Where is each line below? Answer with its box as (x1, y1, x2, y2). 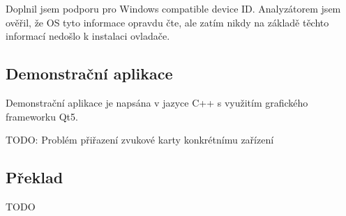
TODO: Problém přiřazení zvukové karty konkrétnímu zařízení (6, 132, 274, 147)
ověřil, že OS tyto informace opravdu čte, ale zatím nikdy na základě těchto (6, 15, 329, 29)
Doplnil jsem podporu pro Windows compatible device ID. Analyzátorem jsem (6, 1, 341, 15)
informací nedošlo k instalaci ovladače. (6, 29, 170, 43)
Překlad (6, 167, 63, 188)
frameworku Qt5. (6, 109, 78, 123)
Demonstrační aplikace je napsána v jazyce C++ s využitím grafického (6, 95, 308, 109)
